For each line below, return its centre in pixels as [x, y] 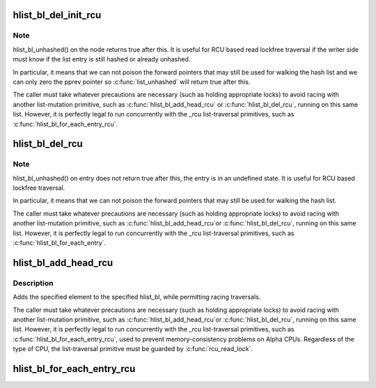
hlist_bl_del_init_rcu [57, 15]
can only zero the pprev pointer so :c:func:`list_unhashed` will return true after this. [132, 82]
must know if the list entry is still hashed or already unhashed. [102, 59]
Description [33, 283]
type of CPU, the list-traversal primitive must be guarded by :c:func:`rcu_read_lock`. [133, 349]
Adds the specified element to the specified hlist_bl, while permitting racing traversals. [137, 297]
